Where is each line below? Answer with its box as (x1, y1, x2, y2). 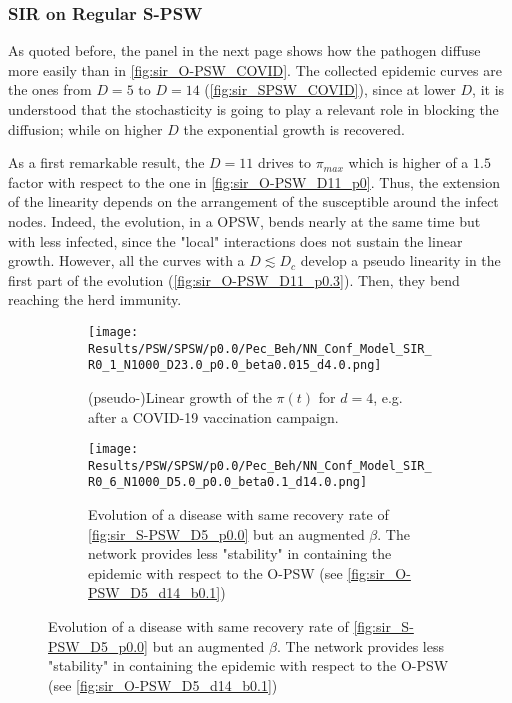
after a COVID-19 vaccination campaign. (88, 406, 339, 427)
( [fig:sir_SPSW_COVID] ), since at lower (204, 79, 456, 100)
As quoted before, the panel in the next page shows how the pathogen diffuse (8, 40, 481, 61)
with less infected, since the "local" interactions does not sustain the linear (8, 230, 463, 251)
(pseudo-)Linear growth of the (88, 386, 272, 407)
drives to (257, 152, 311, 173)
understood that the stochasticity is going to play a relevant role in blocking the (8, 99, 499, 119)
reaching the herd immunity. (8, 289, 182, 310)
